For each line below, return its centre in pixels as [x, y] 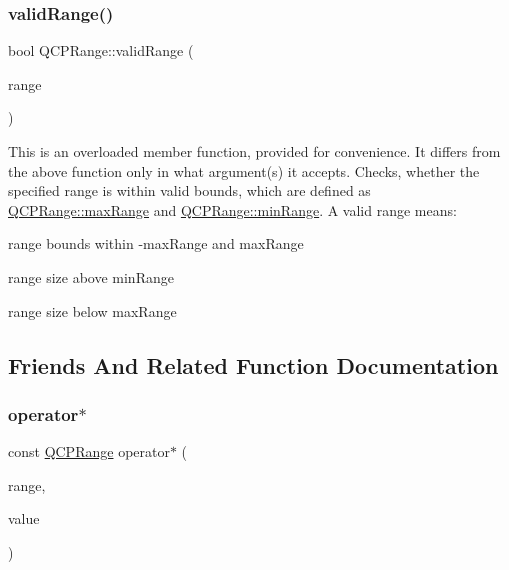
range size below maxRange [92, 310]
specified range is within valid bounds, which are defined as [189, 190]
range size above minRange [91, 276]
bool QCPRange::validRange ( [101, 50]
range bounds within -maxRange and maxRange [156, 243]
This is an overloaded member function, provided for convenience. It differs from [254, 151]
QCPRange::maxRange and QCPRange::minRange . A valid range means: [232, 209]
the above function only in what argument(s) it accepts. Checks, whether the [244, 170]
